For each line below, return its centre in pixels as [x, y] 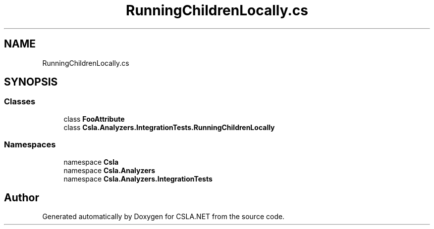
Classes [20, 102]
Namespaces [30, 145]
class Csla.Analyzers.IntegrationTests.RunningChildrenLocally [169, 127]
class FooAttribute [94, 119]
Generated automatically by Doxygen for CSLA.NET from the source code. [163, 217]
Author [22, 197]
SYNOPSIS [31, 82]
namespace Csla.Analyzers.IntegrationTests [138, 179]
